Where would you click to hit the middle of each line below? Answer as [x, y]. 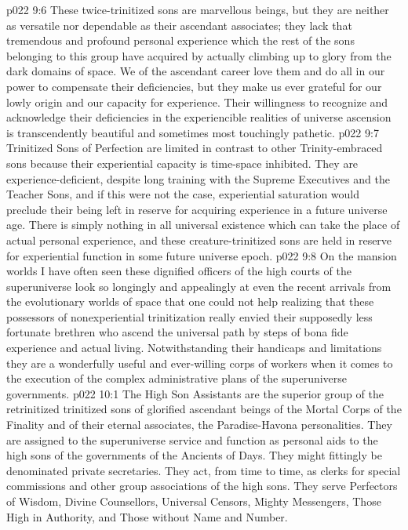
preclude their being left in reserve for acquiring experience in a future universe [197, 209]
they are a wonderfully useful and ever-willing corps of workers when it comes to [200, 363]
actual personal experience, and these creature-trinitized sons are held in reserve [199, 240]
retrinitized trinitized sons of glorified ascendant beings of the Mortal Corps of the [204, 409]
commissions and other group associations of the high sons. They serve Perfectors [202, 486]
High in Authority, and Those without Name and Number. [147, 516]
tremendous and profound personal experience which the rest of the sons [180, 40]
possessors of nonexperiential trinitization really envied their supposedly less [189, 316]
